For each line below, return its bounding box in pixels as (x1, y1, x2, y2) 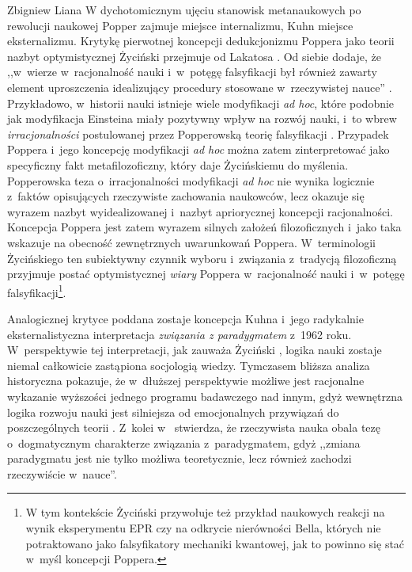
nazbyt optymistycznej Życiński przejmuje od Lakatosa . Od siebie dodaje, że (7, 48, 382, 64)
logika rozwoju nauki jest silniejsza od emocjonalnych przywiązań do (7, 403, 339, 420)
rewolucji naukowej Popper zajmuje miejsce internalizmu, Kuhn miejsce (7, 17, 353, 33)
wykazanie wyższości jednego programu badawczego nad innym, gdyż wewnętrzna (7, 387, 403, 404)
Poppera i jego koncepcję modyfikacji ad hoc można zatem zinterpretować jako (7, 141, 390, 158)
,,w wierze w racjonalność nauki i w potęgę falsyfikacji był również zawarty (7, 63, 377, 80)
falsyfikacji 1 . (7, 281, 66, 300)
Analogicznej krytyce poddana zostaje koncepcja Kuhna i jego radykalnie (7, 310, 364, 326)
